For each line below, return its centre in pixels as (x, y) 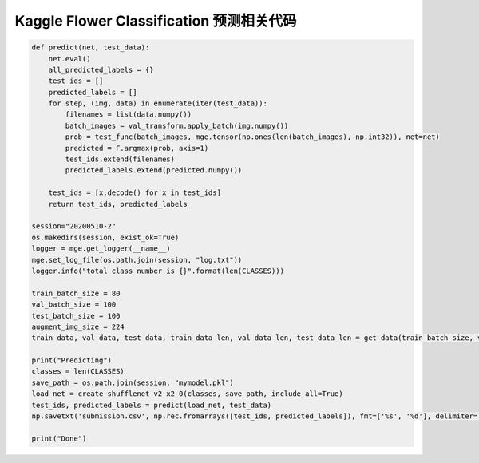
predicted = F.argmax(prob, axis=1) (137, 148)
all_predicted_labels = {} (101, 69)
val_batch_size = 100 (74, 305)
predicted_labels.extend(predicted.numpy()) (154, 170)
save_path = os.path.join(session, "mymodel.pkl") (133, 382)
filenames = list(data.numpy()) (128, 115)
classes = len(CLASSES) (78, 372)
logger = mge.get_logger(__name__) (101, 249)
